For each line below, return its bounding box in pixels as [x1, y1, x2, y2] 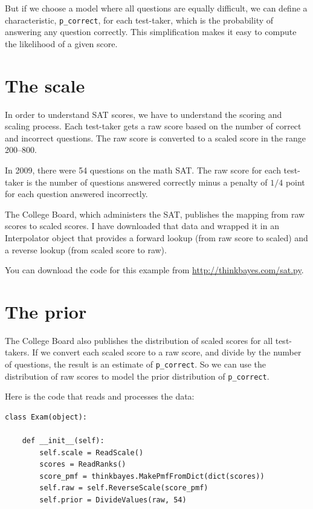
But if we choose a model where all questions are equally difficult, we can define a [5, 2, 308, 14]
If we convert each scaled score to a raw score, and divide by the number [32, 346, 302, 358]
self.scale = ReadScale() [39, 448, 144, 457]
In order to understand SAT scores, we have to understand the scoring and [5, 108, 282, 120]
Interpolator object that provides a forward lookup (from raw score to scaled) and [5, 231, 308, 244]
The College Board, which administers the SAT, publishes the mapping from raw [5, 207, 305, 220]
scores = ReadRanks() [39, 460, 126, 469]
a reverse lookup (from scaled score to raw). [5, 243, 167, 256]
